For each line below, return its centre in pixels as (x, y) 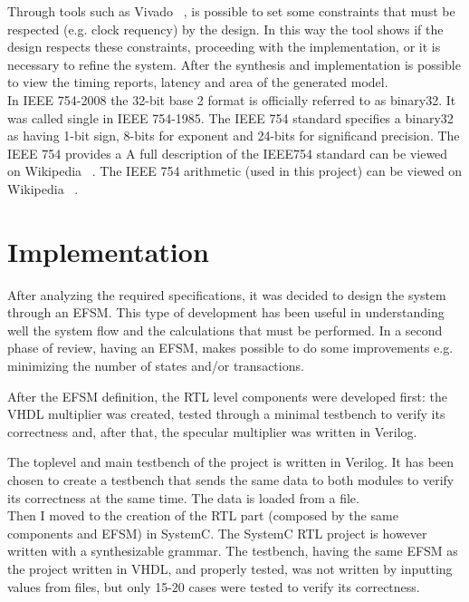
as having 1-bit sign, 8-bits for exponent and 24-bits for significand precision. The (234, 136)
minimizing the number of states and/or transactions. (156, 366)
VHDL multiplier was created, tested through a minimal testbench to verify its (226, 414)
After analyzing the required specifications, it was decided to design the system (227, 294)
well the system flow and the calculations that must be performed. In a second (225, 330)
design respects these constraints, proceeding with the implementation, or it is (224, 47)
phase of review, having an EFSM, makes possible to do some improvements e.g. (230, 348)
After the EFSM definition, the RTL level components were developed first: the (227, 396)
